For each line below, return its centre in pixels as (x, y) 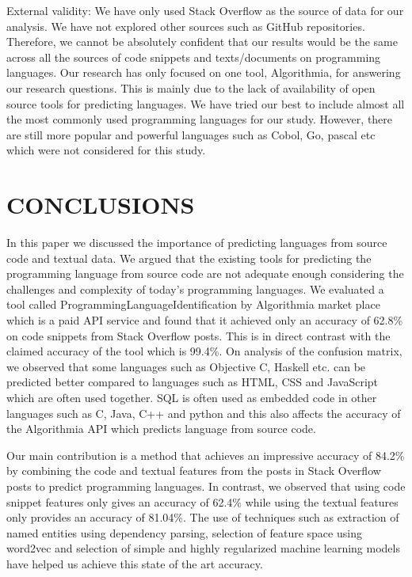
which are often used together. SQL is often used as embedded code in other (192, 397)
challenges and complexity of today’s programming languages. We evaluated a (195, 288)
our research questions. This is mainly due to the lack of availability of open (191, 87)
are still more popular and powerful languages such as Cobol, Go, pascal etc (191, 134)
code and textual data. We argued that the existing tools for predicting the (189, 258)
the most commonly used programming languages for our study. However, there (200, 119)
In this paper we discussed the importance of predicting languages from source (197, 243)
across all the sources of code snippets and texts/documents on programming (194, 57)
